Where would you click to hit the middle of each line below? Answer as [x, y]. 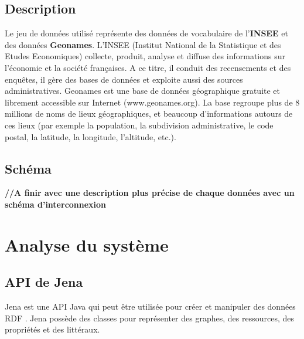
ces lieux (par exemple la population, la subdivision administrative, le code [139, 125]
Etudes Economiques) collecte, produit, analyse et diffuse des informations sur [145, 56]
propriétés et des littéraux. [52, 329]
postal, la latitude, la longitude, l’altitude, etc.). [90, 136]
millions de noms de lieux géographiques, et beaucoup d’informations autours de [149, 113]
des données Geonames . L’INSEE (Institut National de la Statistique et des [143, 44]
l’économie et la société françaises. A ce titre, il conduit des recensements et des [148, 67]
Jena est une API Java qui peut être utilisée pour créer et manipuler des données [150, 306]
